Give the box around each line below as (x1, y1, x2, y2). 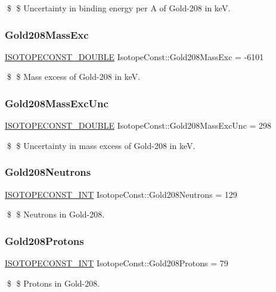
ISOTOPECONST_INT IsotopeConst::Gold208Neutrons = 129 (5, 188, 237, 200)
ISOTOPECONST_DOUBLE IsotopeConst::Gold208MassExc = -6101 (5, 50, 264, 63)
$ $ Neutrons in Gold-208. (7, 208, 105, 220)
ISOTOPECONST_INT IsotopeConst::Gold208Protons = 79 (5, 257, 228, 269)
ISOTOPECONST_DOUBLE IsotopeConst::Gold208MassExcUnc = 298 (5, 119, 272, 132)
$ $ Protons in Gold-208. (7, 277, 100, 289)
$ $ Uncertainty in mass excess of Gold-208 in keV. (7, 139, 196, 151)
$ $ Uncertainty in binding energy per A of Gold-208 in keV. (7, 2, 231, 14)
